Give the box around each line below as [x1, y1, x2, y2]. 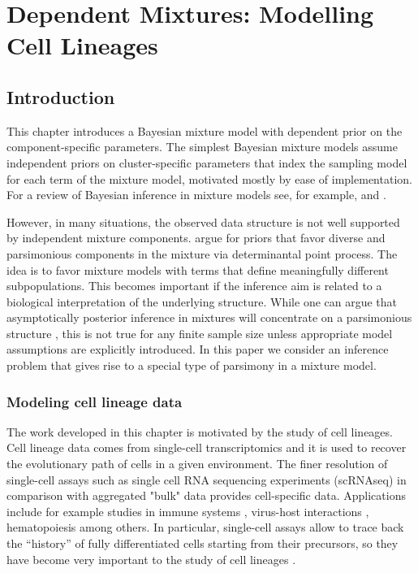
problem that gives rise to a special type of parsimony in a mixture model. [6, 357, 377, 374]
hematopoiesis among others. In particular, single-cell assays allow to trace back [6, 519, 404, 536]
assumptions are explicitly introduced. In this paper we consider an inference [6, 341, 389, 358]
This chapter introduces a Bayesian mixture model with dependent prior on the [6, 122, 403, 139]
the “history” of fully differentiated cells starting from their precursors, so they [6, 535, 399, 552]
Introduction [6, 84, 115, 109]
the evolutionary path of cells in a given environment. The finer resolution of [6, 455, 388, 472]
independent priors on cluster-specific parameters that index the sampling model [6, 154, 407, 171]
